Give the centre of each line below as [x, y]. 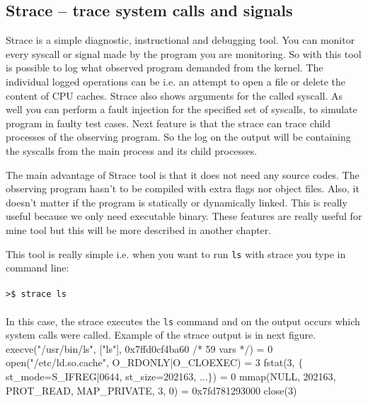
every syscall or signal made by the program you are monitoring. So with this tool [184, 53]
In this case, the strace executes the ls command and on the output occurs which [183, 321]
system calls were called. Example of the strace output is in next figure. [161, 335]
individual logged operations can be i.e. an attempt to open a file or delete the [176, 81]
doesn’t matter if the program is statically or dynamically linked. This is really [177, 202]
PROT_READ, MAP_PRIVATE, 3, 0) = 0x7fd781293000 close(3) [151, 390]
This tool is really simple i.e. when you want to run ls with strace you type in [176, 253]
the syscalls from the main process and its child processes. [132, 150]
